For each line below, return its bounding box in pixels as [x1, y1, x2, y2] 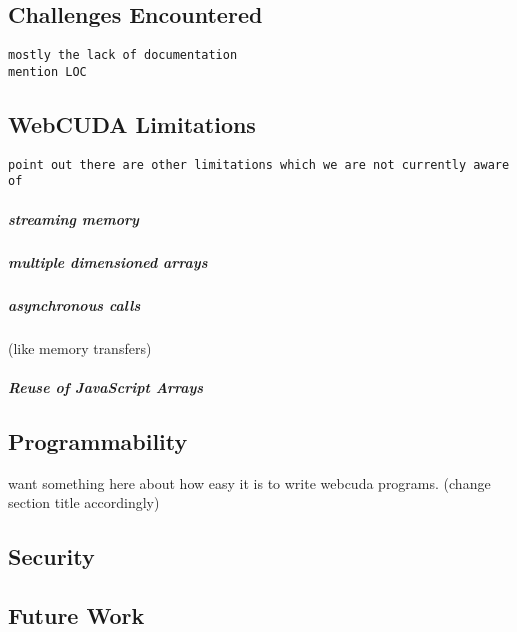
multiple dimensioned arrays [8, 251, 208, 272]
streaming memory [8, 208, 139, 229]
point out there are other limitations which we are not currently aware [8, 157, 510, 172]
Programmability [8, 425, 188, 456]
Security [8, 541, 95, 572]
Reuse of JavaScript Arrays [8, 376, 204, 397]
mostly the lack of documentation [8, 48, 238, 63]
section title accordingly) [8, 492, 160, 513]
